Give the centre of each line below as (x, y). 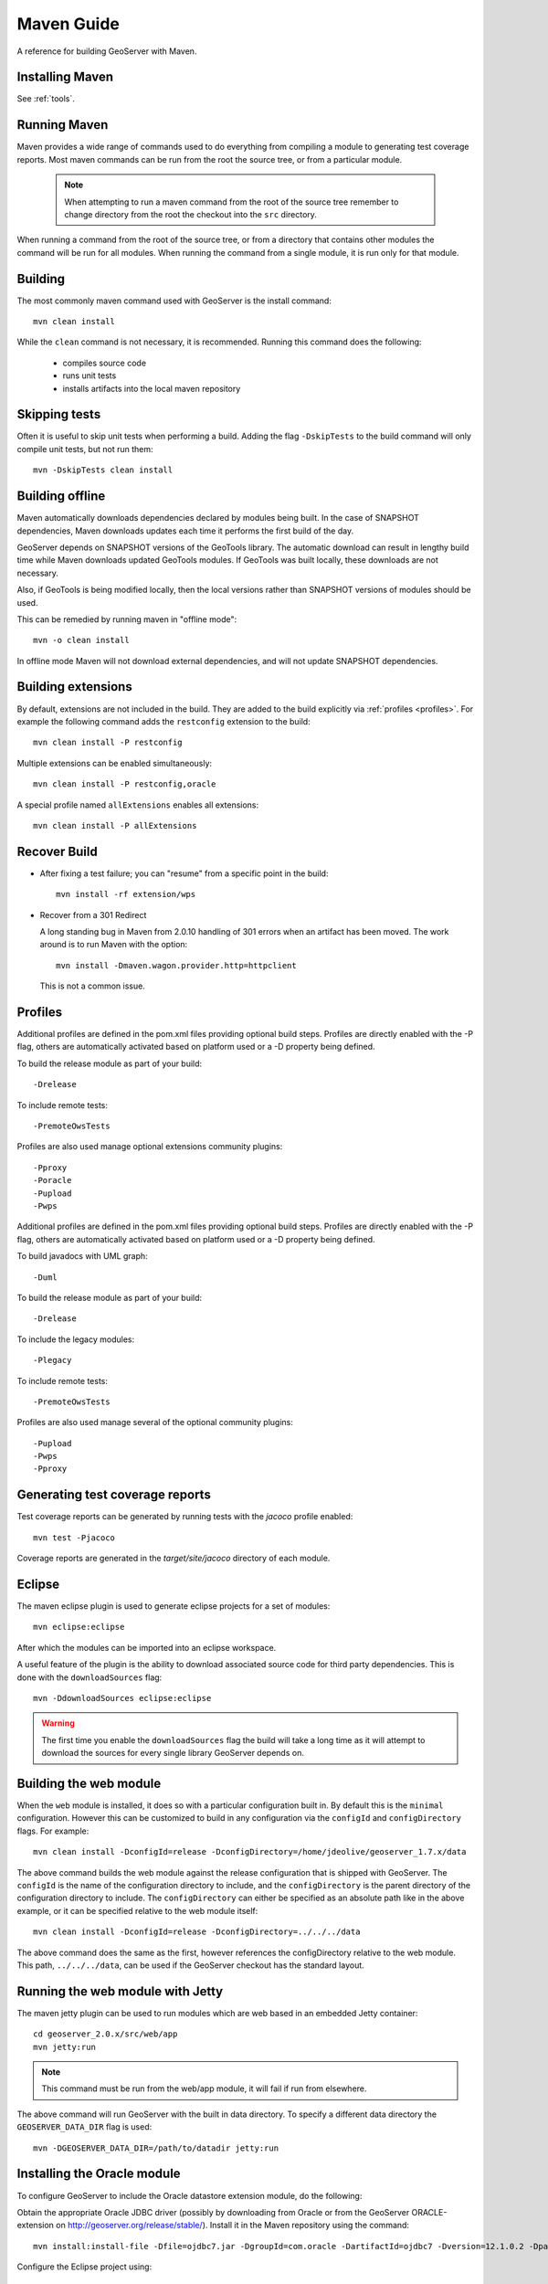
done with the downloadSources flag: (90, 1677)
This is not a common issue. (92, 986)
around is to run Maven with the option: (114, 945)
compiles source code (104, 363)
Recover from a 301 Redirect (93, 915)
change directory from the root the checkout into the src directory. (190, 214)
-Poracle (53, 1180)
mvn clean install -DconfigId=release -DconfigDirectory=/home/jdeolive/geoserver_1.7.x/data (250, 1852)
